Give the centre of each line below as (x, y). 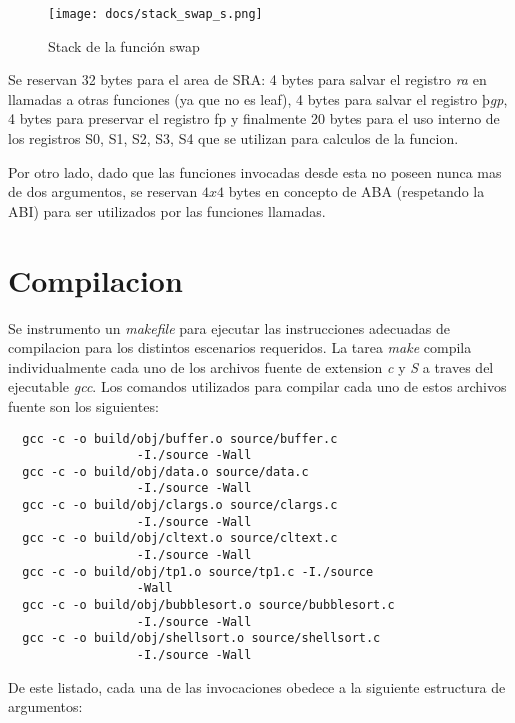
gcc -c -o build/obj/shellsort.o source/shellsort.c (201, 638)
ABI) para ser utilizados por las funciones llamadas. (167, 210)
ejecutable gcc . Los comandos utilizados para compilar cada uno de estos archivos (257, 386)
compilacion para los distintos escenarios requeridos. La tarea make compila (240, 347)
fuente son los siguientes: (83, 405)
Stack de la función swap (124, 45)
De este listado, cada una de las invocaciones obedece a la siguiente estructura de (257, 686)
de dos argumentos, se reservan (103, 191)
